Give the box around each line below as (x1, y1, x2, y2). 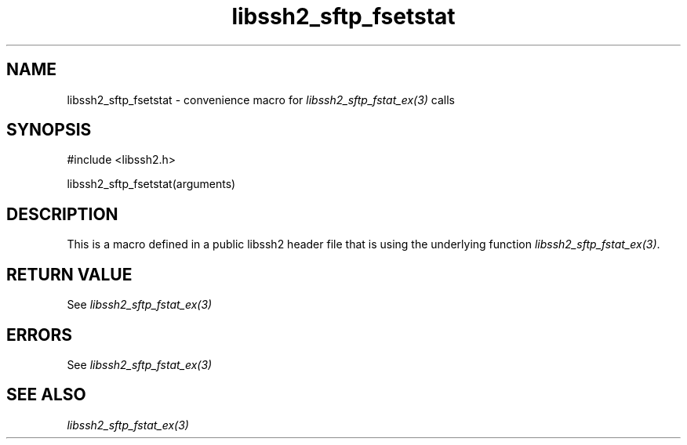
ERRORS (6, 324, 73, 345)
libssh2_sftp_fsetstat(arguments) (67, 177, 236, 191)
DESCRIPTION (6, 204, 118, 224)
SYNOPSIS (6, 120, 92, 140)
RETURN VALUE (6, 264, 133, 284)
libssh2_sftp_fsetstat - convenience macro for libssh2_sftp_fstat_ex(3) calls (67, 92, 455, 107)
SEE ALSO (6, 385, 86, 405)
